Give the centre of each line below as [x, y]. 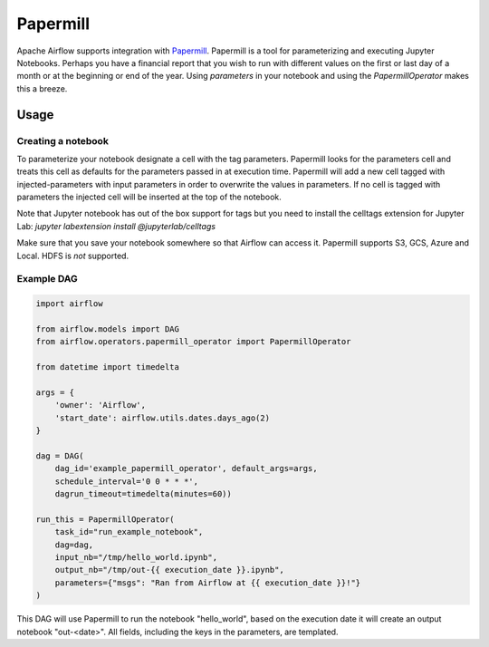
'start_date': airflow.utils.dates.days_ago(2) [163, 418]
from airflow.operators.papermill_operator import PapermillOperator [193, 342]
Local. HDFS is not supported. [73, 256]
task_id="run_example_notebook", [129, 532]
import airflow [69, 304]
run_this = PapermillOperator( [105, 519]
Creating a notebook [62, 140]
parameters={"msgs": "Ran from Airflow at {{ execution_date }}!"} [208, 583]
